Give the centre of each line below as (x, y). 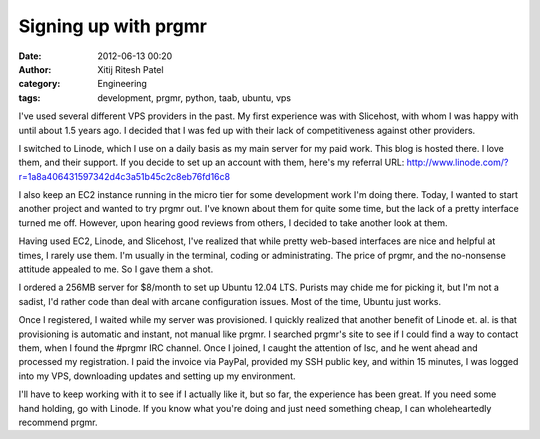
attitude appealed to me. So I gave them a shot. (116, 269)
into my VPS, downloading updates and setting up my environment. (157, 376)
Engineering (122, 84)
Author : (35, 69)
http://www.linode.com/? (457, 162)
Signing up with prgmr (112, 26)
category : (39, 84)
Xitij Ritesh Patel (130, 69)
